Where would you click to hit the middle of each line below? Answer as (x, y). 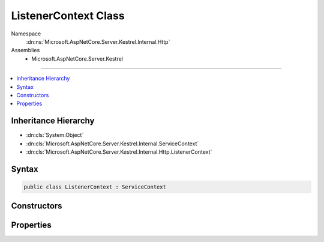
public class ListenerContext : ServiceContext (95, 187)
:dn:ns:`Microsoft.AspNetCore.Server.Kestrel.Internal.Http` (98, 41)
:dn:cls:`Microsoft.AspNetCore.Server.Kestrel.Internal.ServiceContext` (112, 144)
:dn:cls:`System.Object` (55, 135)
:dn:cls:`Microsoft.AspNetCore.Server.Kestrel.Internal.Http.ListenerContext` (119, 152)
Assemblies (25, 50)
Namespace (26, 34)
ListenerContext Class (68, 16)
